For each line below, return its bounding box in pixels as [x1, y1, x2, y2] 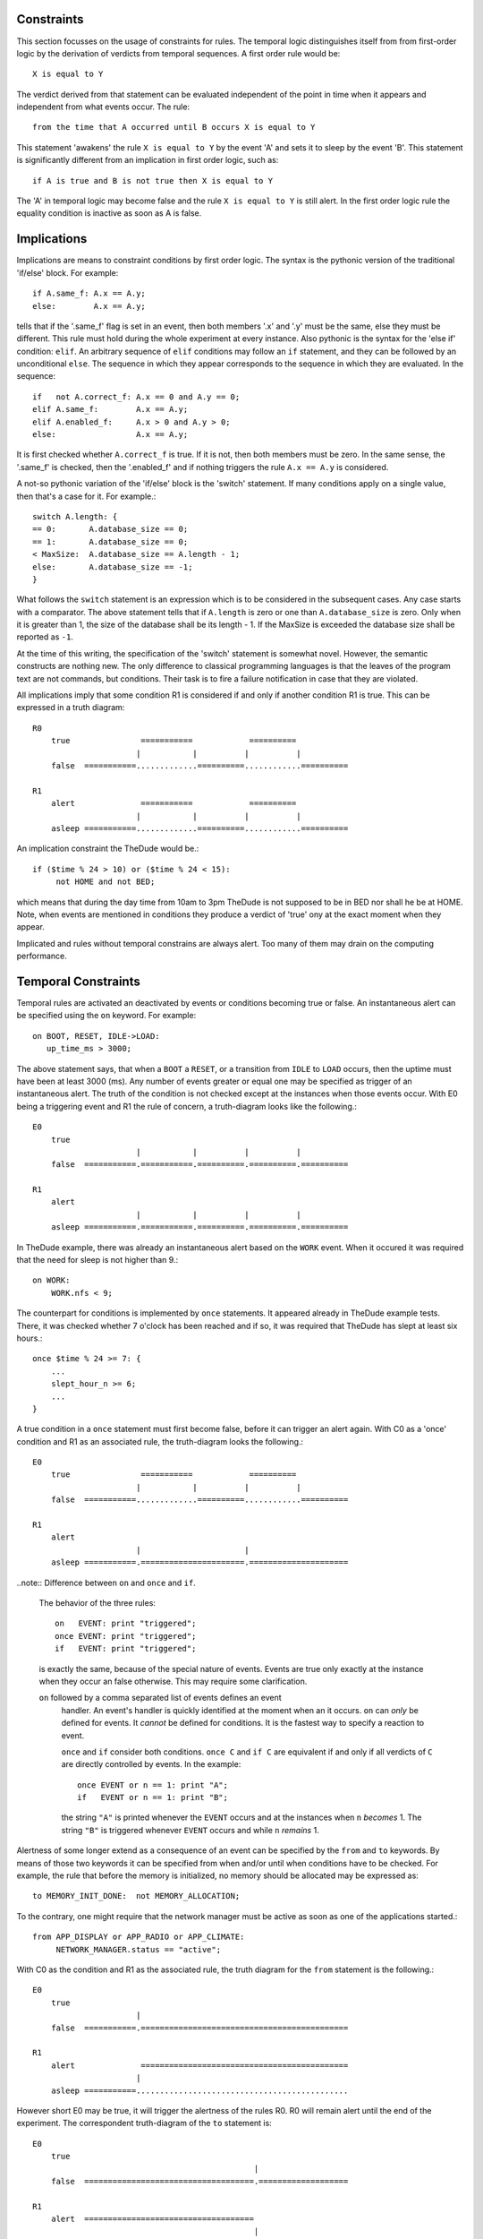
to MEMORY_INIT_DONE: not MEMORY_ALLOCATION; [32, 1891, 241, 1901]
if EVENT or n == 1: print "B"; [77, 1792, 228, 1803]
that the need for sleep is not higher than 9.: [16, 1255, 179, 1265]
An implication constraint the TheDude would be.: [16, 843, 199, 854]
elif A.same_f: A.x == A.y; [32, 404, 189, 415]
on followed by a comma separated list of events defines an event [38, 1693, 282, 1703]
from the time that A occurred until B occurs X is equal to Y [32, 122, 316, 133]
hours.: [16, 1333, 43, 1343]
